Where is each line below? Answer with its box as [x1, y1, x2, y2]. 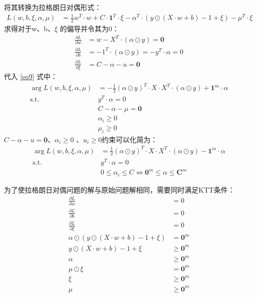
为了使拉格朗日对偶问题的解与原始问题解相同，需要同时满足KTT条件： [4, 184, 235, 195]
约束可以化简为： [102, 134, 158, 144]
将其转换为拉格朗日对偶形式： [4, 2, 101, 12]
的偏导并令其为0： [60, 23, 119, 33]
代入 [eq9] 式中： [4, 71, 58, 82]
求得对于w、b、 [4, 23, 55, 33]
